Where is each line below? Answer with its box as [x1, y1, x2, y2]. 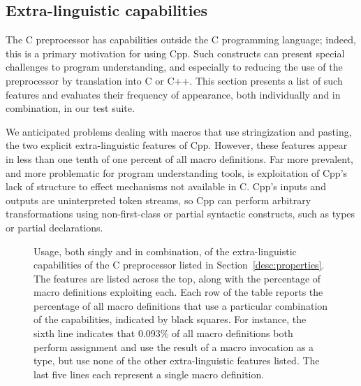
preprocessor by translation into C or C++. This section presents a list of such [6, 73, 343, 87]
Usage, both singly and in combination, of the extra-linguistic [34, 243, 297, 258]
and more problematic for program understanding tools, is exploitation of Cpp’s [6, 165, 348, 180]
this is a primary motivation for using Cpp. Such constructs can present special [6, 45, 345, 60]
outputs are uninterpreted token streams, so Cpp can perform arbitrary [6, 192, 311, 207]
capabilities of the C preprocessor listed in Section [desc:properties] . [34, 257, 325, 272]
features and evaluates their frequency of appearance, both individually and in [6, 87, 341, 101]
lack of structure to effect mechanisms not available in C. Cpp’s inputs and [6, 179, 326, 194]
